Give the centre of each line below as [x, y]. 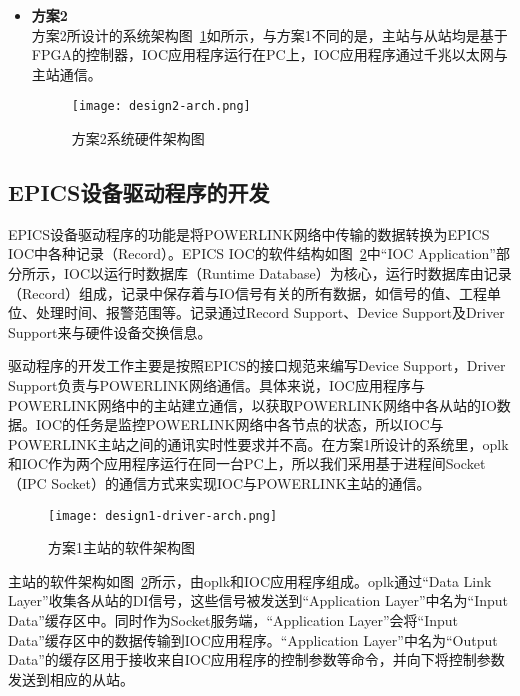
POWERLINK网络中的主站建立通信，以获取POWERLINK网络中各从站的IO [252, 404]
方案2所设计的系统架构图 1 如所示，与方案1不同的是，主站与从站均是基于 [269, 34]
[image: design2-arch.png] [161, 106]
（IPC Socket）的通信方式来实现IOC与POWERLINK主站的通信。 [219, 482]
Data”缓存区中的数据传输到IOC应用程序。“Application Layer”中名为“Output [253, 639]
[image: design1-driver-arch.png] [163, 515]
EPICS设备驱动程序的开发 [139, 192]
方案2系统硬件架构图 [138, 138]
